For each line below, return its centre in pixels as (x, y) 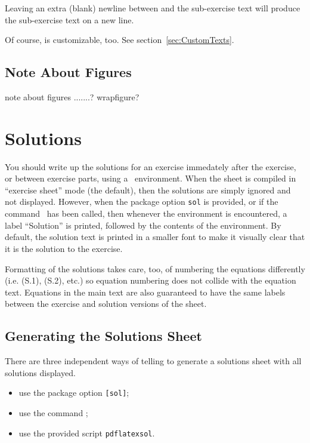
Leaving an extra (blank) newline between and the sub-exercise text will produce (153, 8)
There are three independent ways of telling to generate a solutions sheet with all (153, 361)
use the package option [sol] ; (74, 393)
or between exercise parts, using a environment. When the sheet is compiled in (151, 178)
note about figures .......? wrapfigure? (72, 96)
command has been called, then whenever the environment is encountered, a (146, 213)
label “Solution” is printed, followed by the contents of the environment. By (143, 225)
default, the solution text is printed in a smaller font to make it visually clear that (155, 237)
